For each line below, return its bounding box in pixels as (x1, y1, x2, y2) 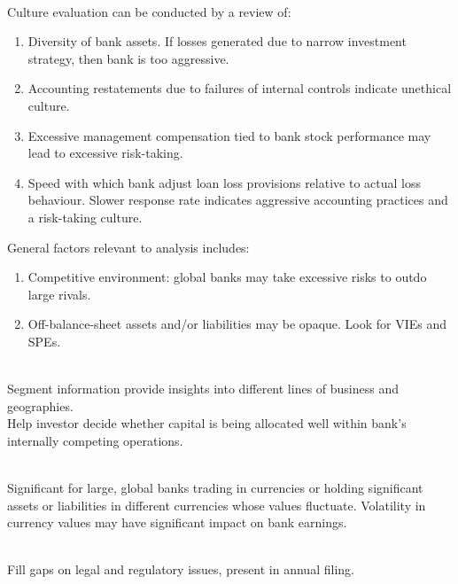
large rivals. (27, 284, 91, 303)
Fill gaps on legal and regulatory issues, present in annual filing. (7, 560, 354, 579)
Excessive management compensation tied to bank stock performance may (27, 126, 431, 144)
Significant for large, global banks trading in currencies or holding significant (7, 479, 423, 497)
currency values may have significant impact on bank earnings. (7, 513, 347, 532)
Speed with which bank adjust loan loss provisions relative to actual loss (27, 173, 421, 191)
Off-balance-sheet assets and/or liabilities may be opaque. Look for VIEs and (27, 315, 447, 333)
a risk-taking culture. (27, 207, 143, 226)
